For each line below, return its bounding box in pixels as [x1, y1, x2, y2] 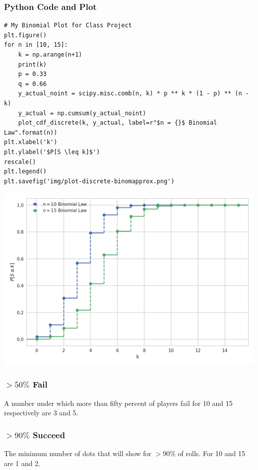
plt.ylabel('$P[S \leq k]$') [4, 148, 100, 156]
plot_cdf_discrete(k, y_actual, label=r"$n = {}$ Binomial [18, 119, 217, 127]
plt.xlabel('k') [4, 139, 58, 146]
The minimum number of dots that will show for [4, 448, 151, 459]
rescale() [4, 158, 36, 165]
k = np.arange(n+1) [18, 51, 82, 58]
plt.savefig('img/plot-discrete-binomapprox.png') [4, 177, 175, 185]
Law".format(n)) [4, 129, 58, 136]
